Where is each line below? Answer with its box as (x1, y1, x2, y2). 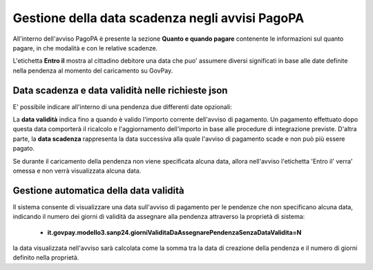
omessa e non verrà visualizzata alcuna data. (12, 166, 142, 175)
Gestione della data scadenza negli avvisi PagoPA (12, 10, 305, 26)
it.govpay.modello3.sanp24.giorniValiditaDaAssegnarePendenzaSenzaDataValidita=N (47, 228, 302, 236)
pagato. (12, 144, 35, 153)
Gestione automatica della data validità (12, 184, 184, 196)
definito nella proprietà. (12, 253, 79, 262)
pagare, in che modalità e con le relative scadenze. (12, 44, 158, 52)
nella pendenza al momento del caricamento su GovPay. (12, 66, 173, 75)
